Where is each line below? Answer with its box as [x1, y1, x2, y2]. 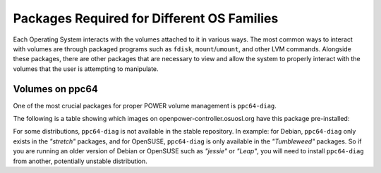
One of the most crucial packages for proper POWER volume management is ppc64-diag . [13, 101, 277, 110]
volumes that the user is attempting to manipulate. [13, 64, 159, 73]
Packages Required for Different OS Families [13, 11, 279, 26]
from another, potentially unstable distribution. [13, 157, 147, 165]
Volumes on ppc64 [13, 83, 99, 95]
